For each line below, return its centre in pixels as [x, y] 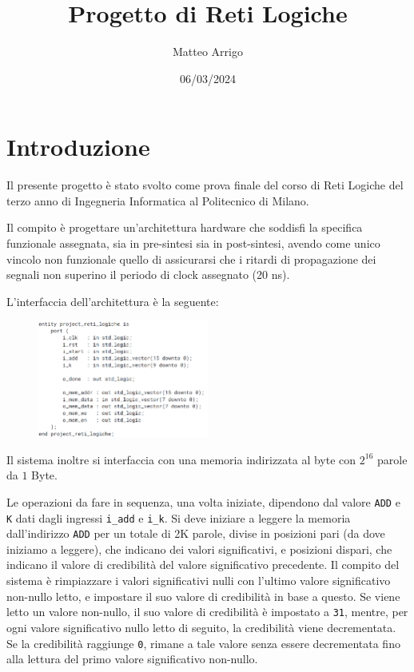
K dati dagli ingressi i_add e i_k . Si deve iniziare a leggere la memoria [179, 517]
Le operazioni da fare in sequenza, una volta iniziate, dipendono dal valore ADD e [203, 501]
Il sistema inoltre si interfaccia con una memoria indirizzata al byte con [181, 459]
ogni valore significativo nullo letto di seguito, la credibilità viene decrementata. [201, 627]
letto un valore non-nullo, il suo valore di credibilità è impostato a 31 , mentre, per [207, 612]
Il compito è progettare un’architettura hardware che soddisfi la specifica [185, 227]
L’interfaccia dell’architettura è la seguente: [113, 301]
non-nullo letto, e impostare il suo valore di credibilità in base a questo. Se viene [203, 596]
